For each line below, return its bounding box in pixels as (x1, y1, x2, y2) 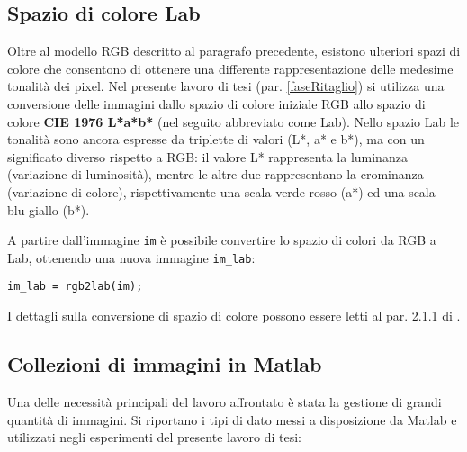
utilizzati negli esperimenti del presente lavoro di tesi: (7, 428, 301, 447)
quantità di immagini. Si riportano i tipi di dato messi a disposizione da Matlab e (7, 410, 457, 429)
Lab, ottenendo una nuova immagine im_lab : (7, 248, 256, 267)
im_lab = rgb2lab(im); (7, 280, 143, 294)
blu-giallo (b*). (7, 200, 90, 219)
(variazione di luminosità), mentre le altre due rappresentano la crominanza (7, 165, 424, 184)
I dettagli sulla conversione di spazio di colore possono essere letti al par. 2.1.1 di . (7, 306, 461, 325)
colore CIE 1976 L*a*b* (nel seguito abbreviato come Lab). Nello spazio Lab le (7, 112, 460, 131)
